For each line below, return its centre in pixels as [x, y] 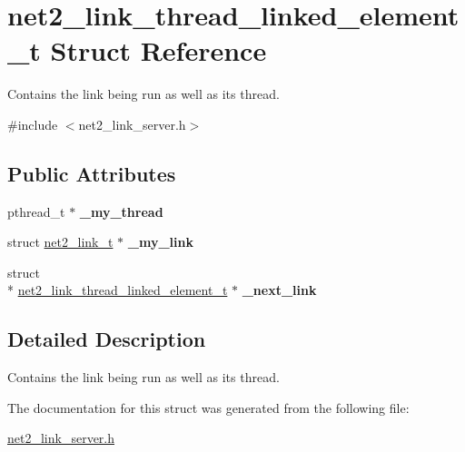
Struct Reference [158, 50]
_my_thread [121, 211]
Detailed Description [107, 339]
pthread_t [36, 211]
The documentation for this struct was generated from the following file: [208, 407]
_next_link [279, 290]
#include [33, 124]
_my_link [160, 242]
